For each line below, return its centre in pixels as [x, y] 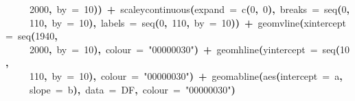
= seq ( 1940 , [32, 36]
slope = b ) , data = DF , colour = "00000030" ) [133, 89]
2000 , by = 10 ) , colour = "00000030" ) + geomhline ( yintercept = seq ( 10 [190, 49]
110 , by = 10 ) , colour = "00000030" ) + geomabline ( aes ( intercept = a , [186, 75]
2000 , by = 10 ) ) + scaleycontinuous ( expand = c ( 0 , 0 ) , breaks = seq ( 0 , [190, 9]
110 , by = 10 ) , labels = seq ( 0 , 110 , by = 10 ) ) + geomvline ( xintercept [188, 22]
